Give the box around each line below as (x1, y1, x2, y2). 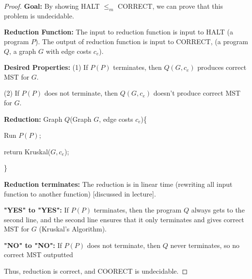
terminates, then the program (94, 205, 182, 215)
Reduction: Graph (4, 114, 63, 124)
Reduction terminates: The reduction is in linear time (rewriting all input (4, 179, 233, 189)
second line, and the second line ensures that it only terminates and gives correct (4, 214, 244, 224)
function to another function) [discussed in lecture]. (4, 188, 156, 198)
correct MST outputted (4, 249, 73, 260)
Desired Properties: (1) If (4, 62, 88, 72)
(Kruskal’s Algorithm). (39, 224, 107, 234)
